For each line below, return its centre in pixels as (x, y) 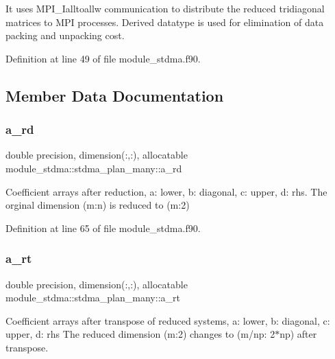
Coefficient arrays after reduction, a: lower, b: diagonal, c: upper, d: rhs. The (166, 191)
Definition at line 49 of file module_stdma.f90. (103, 58)
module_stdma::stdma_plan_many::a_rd (94, 168)
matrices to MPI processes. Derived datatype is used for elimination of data (165, 22)
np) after (298, 334)
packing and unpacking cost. (65, 35)
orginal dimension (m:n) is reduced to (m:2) (98, 205)
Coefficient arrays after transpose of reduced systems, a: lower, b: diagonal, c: (168, 320)
